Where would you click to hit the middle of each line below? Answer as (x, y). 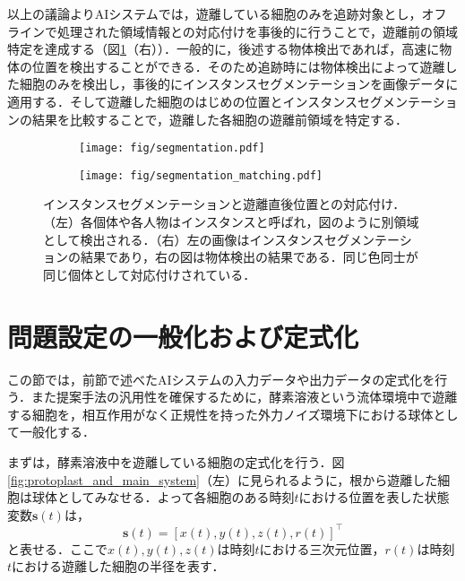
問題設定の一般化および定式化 (183, 336)
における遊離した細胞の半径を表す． (118, 566)
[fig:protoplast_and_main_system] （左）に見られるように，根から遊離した (223, 479)
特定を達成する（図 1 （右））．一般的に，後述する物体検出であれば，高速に (224, 49)
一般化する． (57, 432)
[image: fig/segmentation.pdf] (172, 148)
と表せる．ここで (57, 548)
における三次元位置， (322, 548)
